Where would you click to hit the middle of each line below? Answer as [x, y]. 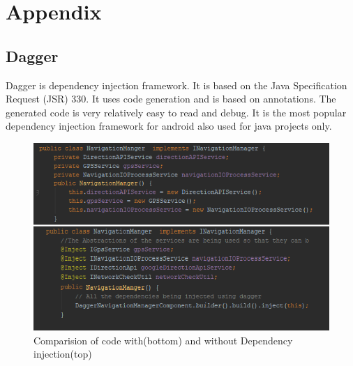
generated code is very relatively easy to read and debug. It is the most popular [176, 112]
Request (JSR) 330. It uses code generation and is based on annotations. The [171, 99]
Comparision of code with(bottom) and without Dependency [163, 340]
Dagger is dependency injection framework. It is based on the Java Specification [176, 85]
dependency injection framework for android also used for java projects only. [169, 126]
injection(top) [63, 354]
